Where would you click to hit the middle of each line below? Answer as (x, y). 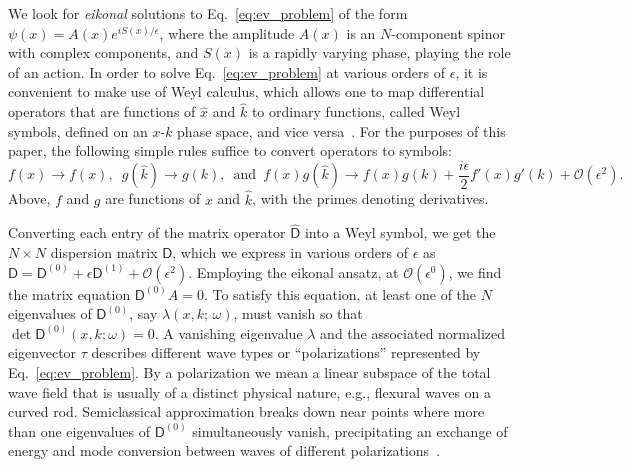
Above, (29, 198)
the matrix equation (69, 293)
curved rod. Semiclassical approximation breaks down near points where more (246, 411)
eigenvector (42, 352)
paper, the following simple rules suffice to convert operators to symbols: (230, 150)
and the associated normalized (413, 332)
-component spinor (448, 32)
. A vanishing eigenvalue (228, 332)
